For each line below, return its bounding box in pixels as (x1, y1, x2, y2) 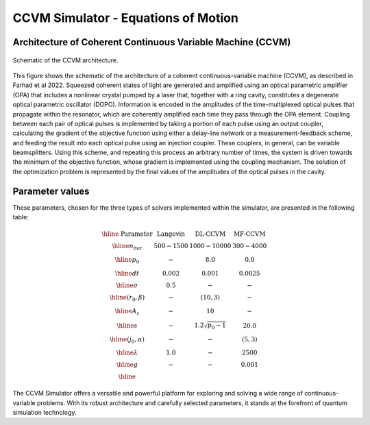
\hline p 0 (114, 256, 140, 265)
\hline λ (116, 349, 138, 356)
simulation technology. (12, 409, 77, 417)
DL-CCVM (195, 230, 226, 238)
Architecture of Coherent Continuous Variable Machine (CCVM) (12, 36, 291, 48)
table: (12, 213, 29, 221)
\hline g (116, 361, 138, 369)
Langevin (156, 230, 185, 238)
